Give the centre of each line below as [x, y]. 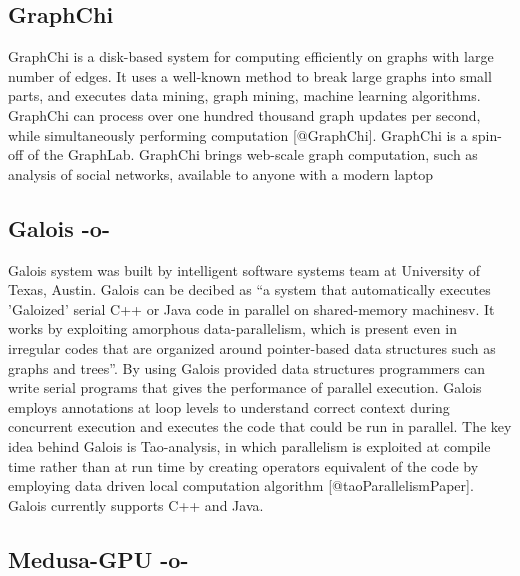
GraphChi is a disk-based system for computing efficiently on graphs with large [251, 56]
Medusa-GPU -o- [98, 558]
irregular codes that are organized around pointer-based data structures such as [252, 347]
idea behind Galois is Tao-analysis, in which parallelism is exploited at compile [249, 445]
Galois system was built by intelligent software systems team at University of [244, 269]
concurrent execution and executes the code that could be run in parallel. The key [260, 426]
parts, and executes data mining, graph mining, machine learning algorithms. [244, 95]
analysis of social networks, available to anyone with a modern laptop [221, 173]
